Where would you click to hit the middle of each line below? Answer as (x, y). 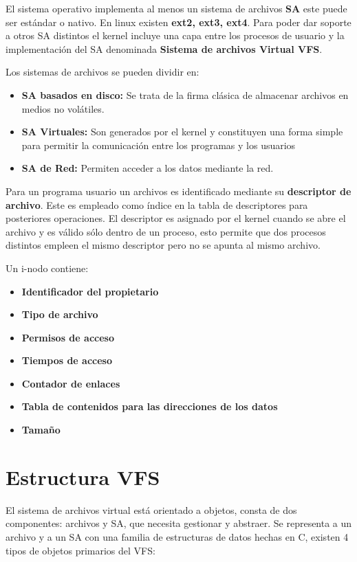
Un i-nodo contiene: (47, 268)
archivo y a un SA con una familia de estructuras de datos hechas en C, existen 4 (177, 536)
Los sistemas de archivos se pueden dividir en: (102, 72)
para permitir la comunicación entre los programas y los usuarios (159, 145)
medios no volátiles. (63, 108)
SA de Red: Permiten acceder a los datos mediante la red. (148, 168)
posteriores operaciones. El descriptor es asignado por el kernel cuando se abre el (176, 218)
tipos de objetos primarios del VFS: (80, 550)
